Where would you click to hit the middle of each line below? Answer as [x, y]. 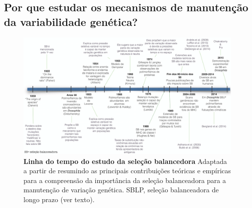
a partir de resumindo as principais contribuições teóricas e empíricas [127, 171]
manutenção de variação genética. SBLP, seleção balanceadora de [121, 190]
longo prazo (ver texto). [59, 199]
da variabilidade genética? [71, 21]
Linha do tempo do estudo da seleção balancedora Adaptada [125, 161]
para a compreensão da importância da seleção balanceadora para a [125, 180]
